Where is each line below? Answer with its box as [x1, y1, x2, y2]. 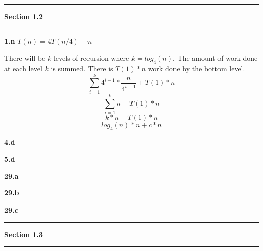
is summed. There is [51, 63, 113, 73]
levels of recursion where [53, 53, 129, 63]
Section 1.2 [4, 11, 43, 21]
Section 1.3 [4, 229, 43, 239]
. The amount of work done [173, 53, 258, 63]
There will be [4, 53, 46, 63]
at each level [4, 63, 42, 73]
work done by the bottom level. [148, 63, 245, 73]
